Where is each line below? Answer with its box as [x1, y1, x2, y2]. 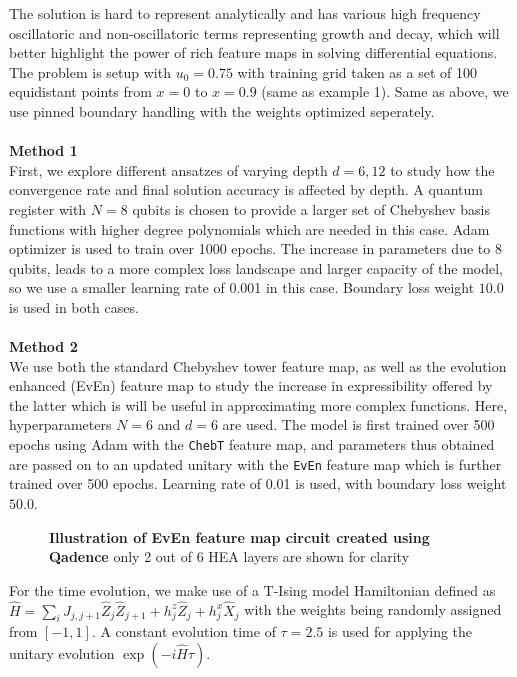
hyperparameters [9, 414, 112, 435]
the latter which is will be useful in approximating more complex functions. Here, [9, 394, 508, 415]
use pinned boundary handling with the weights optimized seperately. [9, 100, 435, 121]
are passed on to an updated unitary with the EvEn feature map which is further [9, 453, 502, 474]
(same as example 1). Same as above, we [261, 81, 509, 102]
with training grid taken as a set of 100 [237, 61, 477, 82]
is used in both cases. [9, 296, 139, 317]
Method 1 [9, 140, 78, 161]
